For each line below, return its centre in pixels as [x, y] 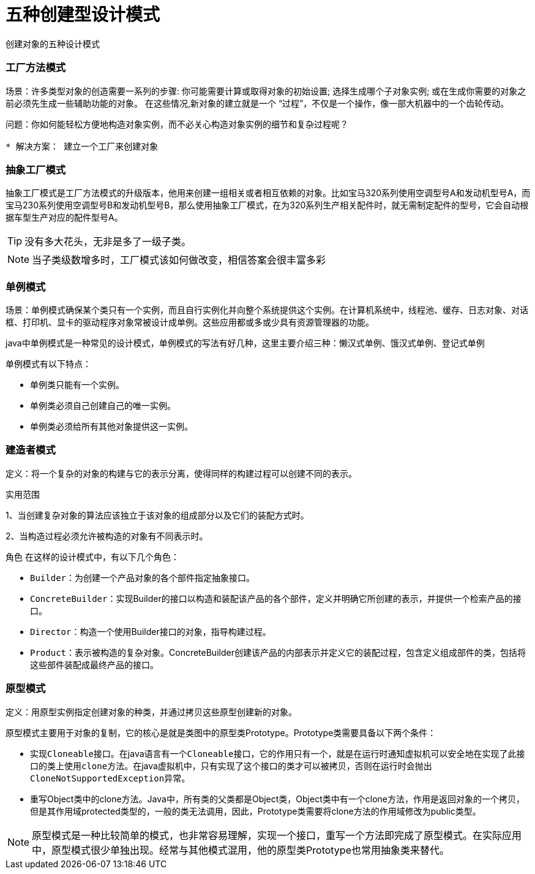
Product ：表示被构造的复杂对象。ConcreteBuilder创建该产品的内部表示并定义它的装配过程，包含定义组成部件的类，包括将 [278, 652]
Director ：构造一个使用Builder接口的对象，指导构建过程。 [151, 631]
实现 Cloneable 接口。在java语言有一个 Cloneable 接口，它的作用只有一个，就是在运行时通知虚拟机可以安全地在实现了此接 [278, 753]
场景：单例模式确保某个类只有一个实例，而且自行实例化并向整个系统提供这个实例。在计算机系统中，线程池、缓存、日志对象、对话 [267, 310]
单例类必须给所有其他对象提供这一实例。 [111, 426]
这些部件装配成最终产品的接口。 [94, 664]
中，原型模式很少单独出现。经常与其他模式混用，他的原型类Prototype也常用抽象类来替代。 [241, 850]
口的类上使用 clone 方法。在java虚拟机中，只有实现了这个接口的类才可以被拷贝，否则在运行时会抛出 [231, 766]
